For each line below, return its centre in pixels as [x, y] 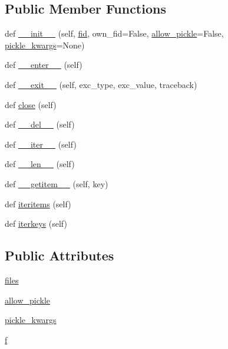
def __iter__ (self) [41, 144]
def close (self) [31, 104]
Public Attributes [60, 255]
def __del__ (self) [40, 124]
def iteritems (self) [38, 203]
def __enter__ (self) [44, 65]
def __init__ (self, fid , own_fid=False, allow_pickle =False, [114, 33]
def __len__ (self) [40, 164]
